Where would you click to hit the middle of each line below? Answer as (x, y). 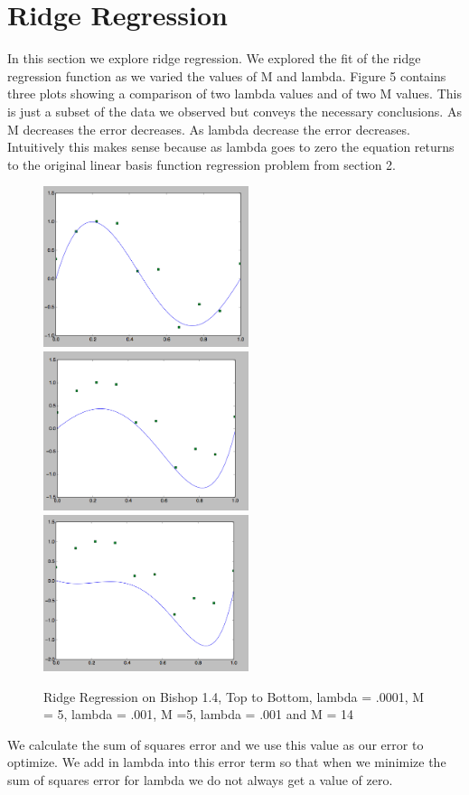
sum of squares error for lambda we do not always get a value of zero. (200, 779)
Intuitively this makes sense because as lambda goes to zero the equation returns (231, 147)
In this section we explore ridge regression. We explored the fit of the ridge (214, 58)
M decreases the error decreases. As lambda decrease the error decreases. (209, 129)
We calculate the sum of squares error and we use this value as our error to (216, 744)
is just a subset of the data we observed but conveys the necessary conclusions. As (234, 111)
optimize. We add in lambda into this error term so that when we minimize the (227, 762)
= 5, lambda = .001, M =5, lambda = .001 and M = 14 (199, 714)
